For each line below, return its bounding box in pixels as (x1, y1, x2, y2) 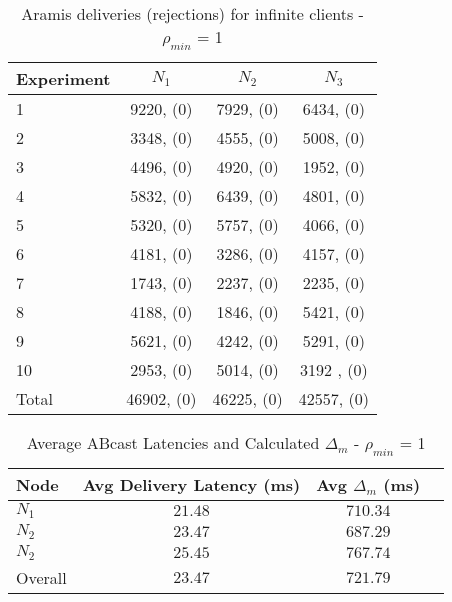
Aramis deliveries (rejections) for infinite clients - (21, 2, 364, 25)
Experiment (16, 67, 111, 91)
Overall (16, 566, 67, 590)
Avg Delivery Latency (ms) (82, 473, 301, 497)
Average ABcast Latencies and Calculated (26, 431, 320, 455)
